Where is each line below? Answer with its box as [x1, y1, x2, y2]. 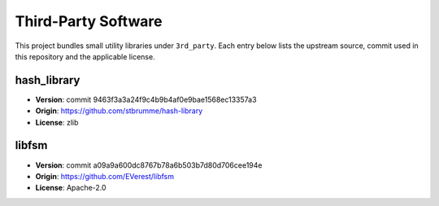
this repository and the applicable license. [15, 51, 155, 61]
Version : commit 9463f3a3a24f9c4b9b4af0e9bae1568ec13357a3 [35, 94, 257, 104]
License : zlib [35, 117, 79, 127]
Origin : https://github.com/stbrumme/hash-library [35, 106, 203, 116]
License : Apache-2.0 [35, 183, 106, 193]
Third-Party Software [15, 12, 163, 30]
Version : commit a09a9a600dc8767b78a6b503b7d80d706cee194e [35, 160, 263, 170]
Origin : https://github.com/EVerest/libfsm [35, 171, 175, 181]
